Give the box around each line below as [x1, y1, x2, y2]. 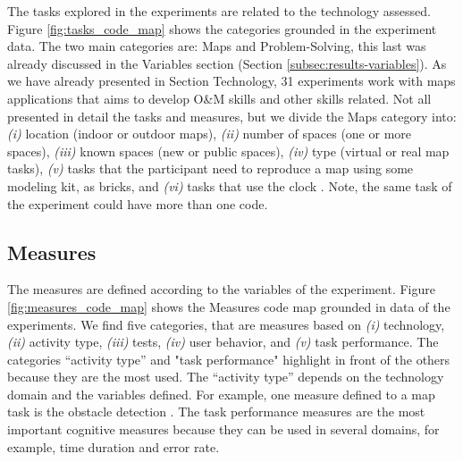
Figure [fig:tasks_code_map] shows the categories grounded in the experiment [7, 19, 437, 38]
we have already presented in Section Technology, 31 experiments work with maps [7, 71, 456, 90]
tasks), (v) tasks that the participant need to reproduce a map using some [7, 159, 414, 178]
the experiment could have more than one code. [7, 194, 268, 213]
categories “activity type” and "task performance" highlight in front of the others [7, 349, 450, 368]
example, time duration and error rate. [7, 437, 220, 456]
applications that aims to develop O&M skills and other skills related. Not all [7, 88, 432, 107]
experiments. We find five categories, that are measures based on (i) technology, [7, 315, 445, 333]
